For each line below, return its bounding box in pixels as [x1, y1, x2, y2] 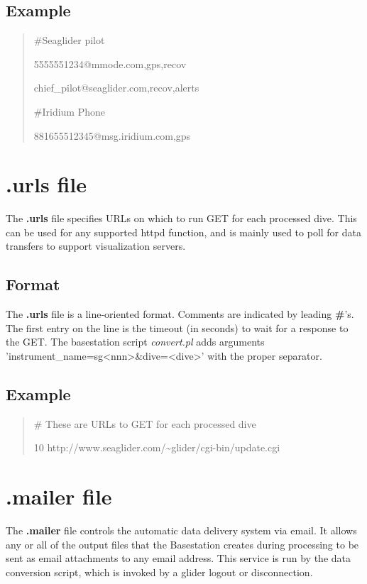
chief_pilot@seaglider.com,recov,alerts [33, 80, 199, 95]
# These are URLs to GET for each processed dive [33, 416, 256, 431]
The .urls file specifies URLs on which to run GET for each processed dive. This [6, 211, 357, 226]
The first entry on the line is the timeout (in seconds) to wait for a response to [6, 320, 349, 335]
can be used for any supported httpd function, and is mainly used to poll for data [6, 224, 362, 239]
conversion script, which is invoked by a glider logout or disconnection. [6, 564, 313, 579]
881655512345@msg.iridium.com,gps [33, 128, 191, 143]
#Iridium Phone [33, 104, 105, 119]
